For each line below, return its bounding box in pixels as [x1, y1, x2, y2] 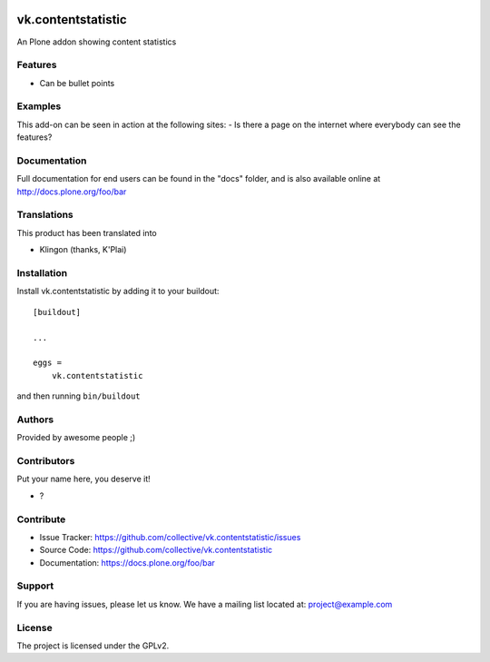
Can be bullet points [39, 77, 115, 88]
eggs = [33, 358, 63, 368]
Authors [16, 413, 54, 426]
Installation [16, 267, 68, 280]
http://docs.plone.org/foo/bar [16, 186, 127, 197]
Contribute [16, 513, 66, 526]
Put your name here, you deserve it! [16, 473, 151, 485]
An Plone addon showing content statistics [16, 36, 177, 47]
